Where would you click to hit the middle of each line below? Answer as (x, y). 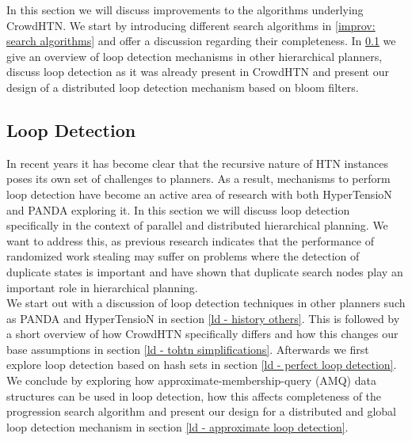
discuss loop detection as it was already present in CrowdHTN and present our (198, 72)
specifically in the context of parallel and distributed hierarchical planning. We (197, 225)
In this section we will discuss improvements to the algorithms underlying (185, 10)
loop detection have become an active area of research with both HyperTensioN (199, 194)
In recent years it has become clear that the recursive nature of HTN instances (197, 163)
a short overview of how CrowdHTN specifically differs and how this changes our (202, 334)
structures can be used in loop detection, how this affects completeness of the (194, 395)
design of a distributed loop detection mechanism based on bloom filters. (183, 87)
